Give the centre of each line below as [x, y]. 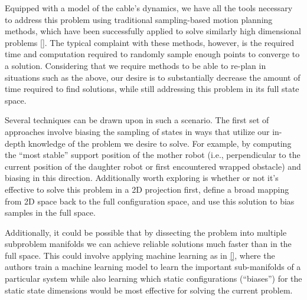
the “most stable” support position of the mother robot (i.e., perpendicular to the [153, 155]
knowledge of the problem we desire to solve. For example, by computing [160, 143]
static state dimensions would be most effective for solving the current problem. [149, 290]
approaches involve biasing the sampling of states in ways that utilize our [137, 131]
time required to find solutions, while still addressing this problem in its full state [152, 89]
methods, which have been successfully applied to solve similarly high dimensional [153, 31]
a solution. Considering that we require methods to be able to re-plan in [135, 65]
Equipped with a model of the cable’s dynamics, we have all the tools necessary [149, 8]
